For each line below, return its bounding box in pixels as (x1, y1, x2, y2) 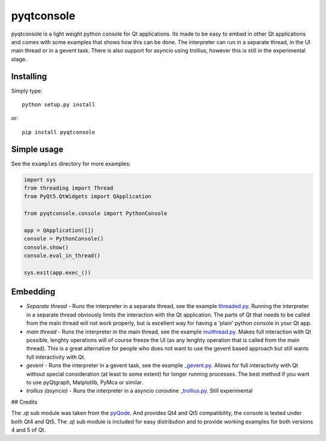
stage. (11, 55, 27, 63)
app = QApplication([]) (24, 227, 95, 234)
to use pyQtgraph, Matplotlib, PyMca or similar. (26, 379, 143, 386)
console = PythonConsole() (24, 236, 104, 242)
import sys (24, 176, 56, 183)
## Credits (11, 398, 37, 405)
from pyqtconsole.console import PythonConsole (24, 210, 167, 217)
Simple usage (11, 144, 63, 154)
